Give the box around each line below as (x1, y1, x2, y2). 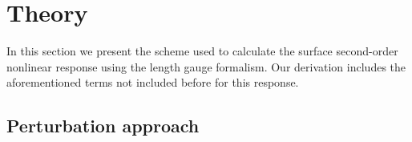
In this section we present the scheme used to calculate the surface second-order (6, 43, 398, 59)
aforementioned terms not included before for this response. (6, 74, 299, 91)
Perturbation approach (6, 113, 200, 138)
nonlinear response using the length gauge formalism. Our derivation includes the (6, 58, 406, 75)
